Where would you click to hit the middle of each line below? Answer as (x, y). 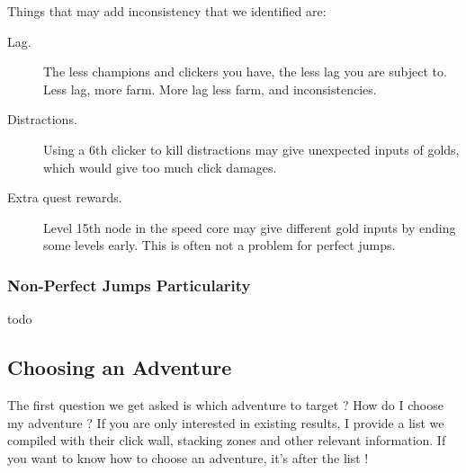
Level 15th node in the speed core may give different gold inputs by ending (250, 227)
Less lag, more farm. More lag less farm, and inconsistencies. (210, 89)
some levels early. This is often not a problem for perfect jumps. (220, 245)
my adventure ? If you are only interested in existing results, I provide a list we (226, 422)
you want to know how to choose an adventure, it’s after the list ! (188, 457)
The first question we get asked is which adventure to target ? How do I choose (225, 404)
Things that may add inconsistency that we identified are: (167, 11)
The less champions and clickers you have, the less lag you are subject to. (245, 71)
